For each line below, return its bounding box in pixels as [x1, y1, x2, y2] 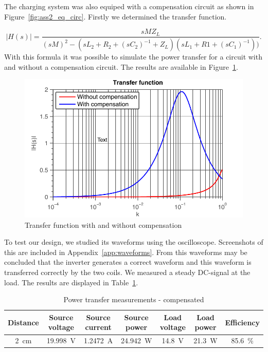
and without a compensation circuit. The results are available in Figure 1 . [4, 61, 238, 72]
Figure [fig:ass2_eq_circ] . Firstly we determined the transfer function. [4, 11, 227, 22]
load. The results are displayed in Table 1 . [4, 277, 138, 287]
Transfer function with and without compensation [25, 219, 182, 230]
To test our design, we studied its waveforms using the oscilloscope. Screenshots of [4, 237, 263, 247]
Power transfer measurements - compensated [63, 294, 204, 305]
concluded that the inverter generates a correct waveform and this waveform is [4, 257, 252, 267]
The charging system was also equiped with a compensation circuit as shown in [4, 1, 254, 11]
